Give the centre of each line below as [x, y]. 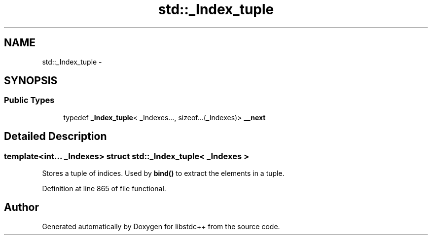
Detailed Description [55, 137]
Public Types [29, 100]
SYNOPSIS [31, 81]
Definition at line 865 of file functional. [104, 189]
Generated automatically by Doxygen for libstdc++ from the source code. [161, 226]
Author [21, 207]
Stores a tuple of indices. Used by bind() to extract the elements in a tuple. [163, 173]
